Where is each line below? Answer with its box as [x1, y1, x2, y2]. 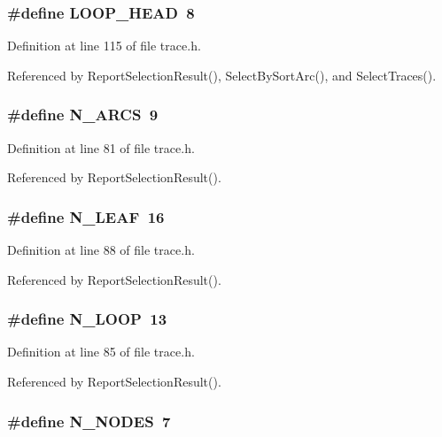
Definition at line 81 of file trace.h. [7, 138, 195, 157]
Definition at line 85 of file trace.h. [7, 342, 195, 361]
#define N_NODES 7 [7, 410, 171, 432]
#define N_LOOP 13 [7, 308, 167, 330]
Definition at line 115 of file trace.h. [7, 36, 201, 55]
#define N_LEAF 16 [7, 205, 165, 227]
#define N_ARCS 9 [7, 103, 159, 126]
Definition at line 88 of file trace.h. [7, 241, 195, 259]
